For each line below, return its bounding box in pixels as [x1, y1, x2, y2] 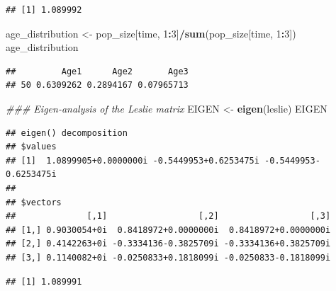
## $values [6, 142, 57, 152]
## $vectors [6, 197, 62, 207]
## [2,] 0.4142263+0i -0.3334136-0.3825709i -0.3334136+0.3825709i [6, 239, 331, 249]
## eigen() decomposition [6, 127, 128, 138]
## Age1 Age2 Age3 [6, 66, 189, 76]
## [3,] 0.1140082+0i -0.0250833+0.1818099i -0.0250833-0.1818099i [6, 252, 331, 263]
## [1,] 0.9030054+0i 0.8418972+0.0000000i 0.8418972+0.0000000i [6, 224, 331, 235]
